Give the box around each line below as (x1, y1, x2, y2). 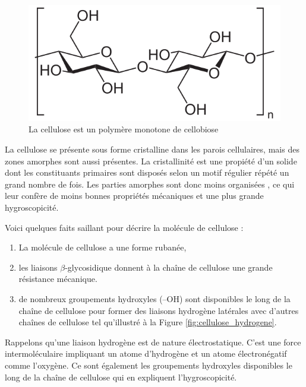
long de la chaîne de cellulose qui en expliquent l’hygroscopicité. (5, 370, 237, 383)
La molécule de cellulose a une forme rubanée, (18, 241, 187, 253)
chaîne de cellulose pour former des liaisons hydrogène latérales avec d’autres (18, 304, 299, 316)
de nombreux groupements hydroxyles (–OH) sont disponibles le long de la (18, 292, 291, 304)
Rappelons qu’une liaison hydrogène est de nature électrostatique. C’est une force (5, 335, 301, 348)
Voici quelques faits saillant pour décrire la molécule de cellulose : (5, 221, 244, 233)
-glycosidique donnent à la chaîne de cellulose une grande (65, 261, 273, 273)
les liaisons (18, 261, 58, 273)
